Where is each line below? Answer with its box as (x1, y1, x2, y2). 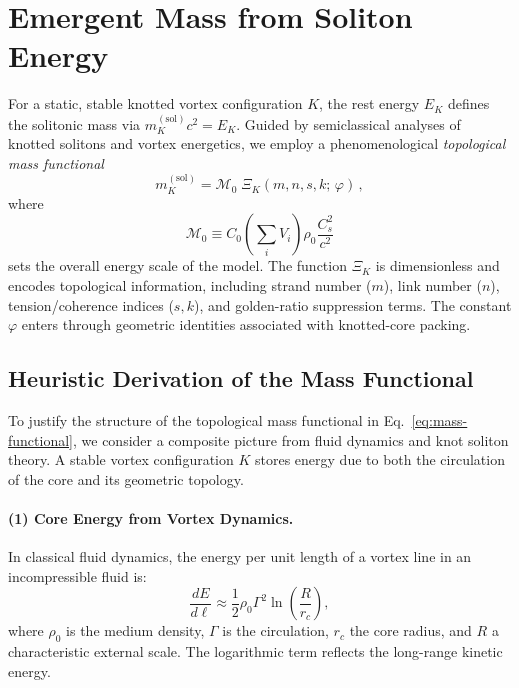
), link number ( (383, 274, 482, 295)
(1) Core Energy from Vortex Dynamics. (8, 507, 294, 528)
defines (447, 93, 490, 114)
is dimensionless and (375, 255, 500, 276)
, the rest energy (319, 93, 420, 114)
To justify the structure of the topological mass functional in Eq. (8, 409, 405, 430)
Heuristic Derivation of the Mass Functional (8, 363, 474, 394)
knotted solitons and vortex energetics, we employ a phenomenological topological (8, 133, 506, 154)
